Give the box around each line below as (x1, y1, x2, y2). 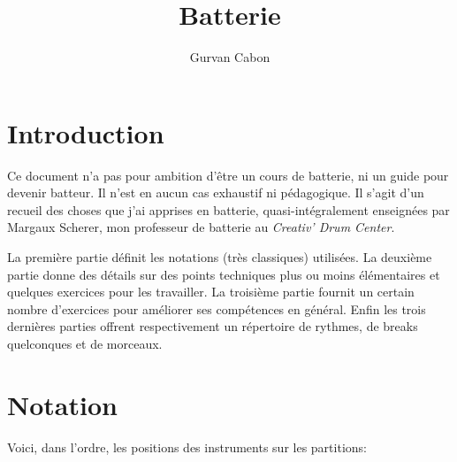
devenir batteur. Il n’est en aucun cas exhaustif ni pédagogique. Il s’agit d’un (7, 183, 424, 202)
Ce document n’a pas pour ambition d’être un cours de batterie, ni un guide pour (7, 166, 449, 184)
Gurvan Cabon (189, 48, 270, 66)
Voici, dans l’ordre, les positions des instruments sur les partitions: (7, 437, 367, 456)
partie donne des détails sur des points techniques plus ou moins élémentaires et (7, 265, 440, 283)
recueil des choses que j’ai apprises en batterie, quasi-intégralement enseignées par (7, 200, 450, 219)
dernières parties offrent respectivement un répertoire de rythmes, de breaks (7, 317, 418, 335)
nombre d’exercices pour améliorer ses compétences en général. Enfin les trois (7, 299, 426, 318)
